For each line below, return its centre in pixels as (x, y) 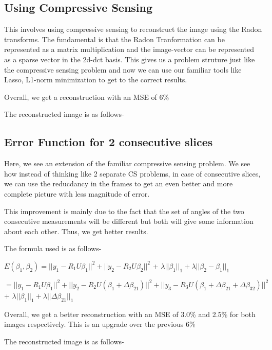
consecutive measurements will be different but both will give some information (129, 221)
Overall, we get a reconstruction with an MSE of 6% (87, 97)
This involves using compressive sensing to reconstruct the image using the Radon (133, 29)
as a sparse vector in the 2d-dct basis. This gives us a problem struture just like (130, 59)
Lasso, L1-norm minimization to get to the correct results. (96, 80)
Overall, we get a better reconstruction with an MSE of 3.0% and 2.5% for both (130, 314)
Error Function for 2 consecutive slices (109, 142)
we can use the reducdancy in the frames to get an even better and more (119, 183)
